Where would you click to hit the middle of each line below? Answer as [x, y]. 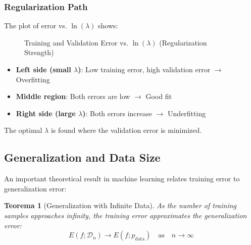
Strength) [39, 52]
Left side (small [43, 69]
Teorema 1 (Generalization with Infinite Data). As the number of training [120, 205]
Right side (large [46, 113]
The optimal [23, 130]
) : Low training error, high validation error [144, 69]
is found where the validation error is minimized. [126, 130]
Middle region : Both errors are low [73, 96]
